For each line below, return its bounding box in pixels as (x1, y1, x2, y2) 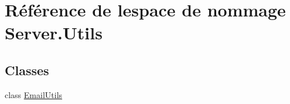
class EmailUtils (5, 88, 63, 100)
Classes (5, 61, 49, 79)
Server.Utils (5, 21, 103, 45)
